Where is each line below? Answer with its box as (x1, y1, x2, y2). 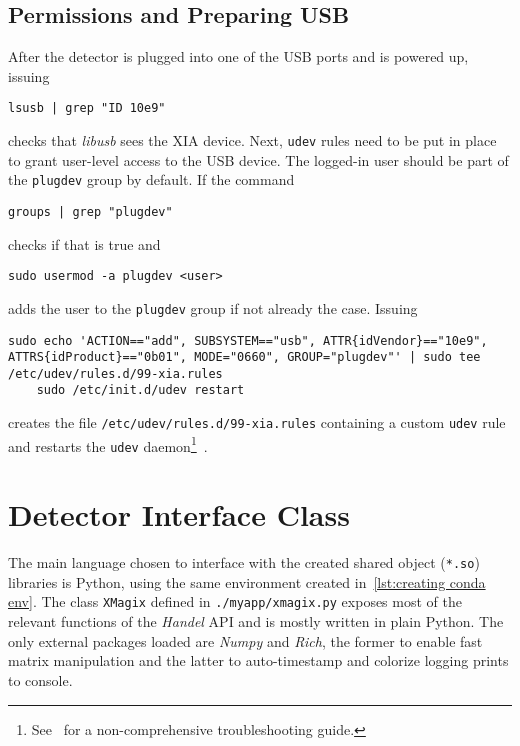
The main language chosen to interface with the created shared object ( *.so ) (8, 552, 480, 573)
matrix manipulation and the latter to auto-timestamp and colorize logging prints (8, 650, 509, 671)
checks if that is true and (8, 233, 161, 254)
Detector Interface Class (8, 494, 350, 535)
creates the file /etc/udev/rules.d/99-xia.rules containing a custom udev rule (8, 412, 506, 433)
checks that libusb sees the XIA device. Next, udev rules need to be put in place (8, 130, 497, 151)
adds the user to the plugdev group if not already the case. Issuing (8, 297, 418, 318)
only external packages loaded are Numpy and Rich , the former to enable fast (8, 630, 483, 651)
